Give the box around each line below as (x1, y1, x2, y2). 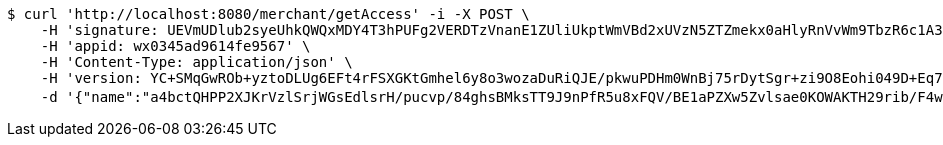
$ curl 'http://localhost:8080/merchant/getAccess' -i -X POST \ (7, 6, 530, 22)
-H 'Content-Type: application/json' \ (40, 54, 353, 70)
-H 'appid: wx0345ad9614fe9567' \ (40, 38, 311, 54)
